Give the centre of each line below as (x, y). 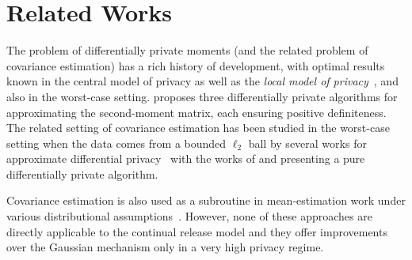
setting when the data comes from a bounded (116, 143)
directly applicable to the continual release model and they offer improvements (197, 231)
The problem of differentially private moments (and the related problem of (187, 50)
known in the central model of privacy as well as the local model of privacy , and (202, 81)
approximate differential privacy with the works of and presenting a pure (186, 158)
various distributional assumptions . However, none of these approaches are (189, 216)
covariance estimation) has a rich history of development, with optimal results (196, 65)
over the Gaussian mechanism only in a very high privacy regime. (165, 247)
